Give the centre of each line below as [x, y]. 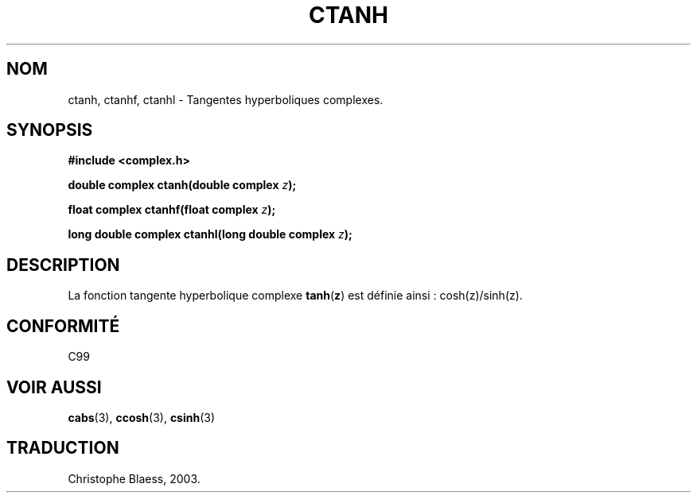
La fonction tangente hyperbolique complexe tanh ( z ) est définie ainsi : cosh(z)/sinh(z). [295, 296]
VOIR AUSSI [54, 387]
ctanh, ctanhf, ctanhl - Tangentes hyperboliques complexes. [226, 99]
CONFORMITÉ [63, 326]
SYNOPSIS [50, 130]
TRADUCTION [63, 448]
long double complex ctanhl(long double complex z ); [210, 234]
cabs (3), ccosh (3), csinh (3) [142, 417]
